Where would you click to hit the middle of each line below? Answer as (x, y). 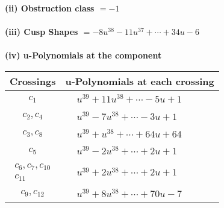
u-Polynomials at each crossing (140, 81)
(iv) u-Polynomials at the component (83, 55)
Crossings (33, 81)
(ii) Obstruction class (50, 8)
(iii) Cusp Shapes (42, 32)
